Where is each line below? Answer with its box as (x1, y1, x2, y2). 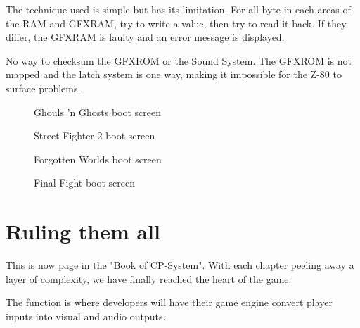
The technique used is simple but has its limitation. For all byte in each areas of (6, 2, 351, 16)
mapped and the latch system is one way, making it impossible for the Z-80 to (6, 67, 342, 82)
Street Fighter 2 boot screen (34, 128, 155, 143)
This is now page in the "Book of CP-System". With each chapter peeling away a (6, 258, 354, 272)
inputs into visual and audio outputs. (6, 308, 166, 323)
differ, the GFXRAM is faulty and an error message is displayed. (6, 30, 285, 44)
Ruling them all (6, 217, 160, 246)
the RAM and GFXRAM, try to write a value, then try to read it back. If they (6, 15, 347, 30)
